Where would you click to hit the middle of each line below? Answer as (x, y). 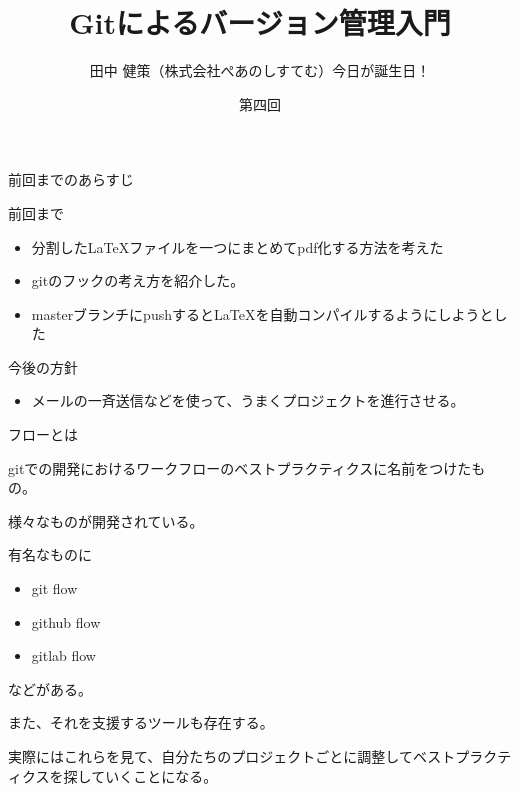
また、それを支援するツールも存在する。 (141, 722)
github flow (66, 621)
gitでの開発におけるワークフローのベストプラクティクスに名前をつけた (240, 467)
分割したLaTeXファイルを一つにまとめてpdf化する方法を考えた (237, 246)
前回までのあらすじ (71, 179)
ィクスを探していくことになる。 (113, 775)
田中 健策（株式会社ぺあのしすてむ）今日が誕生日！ (260, 70)
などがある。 (50, 688)
